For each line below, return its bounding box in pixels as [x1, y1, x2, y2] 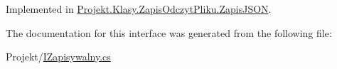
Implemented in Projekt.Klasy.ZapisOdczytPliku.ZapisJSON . [6, 1, 272, 16]
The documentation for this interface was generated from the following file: [6, 25, 332, 40]
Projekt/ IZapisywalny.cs [6, 49, 111, 64]
